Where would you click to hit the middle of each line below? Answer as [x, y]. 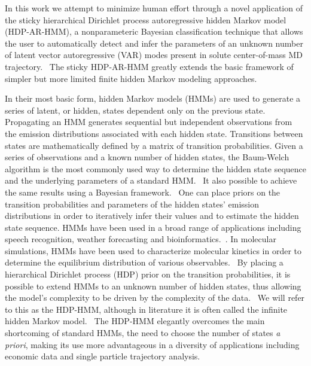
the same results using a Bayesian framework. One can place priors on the [143, 192]
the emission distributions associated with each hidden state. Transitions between [154, 133]
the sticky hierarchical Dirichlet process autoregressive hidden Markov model [146, 19]
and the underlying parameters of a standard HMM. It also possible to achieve [151, 180]
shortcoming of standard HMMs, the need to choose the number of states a [143, 333]
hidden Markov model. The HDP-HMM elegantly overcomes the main [135, 321]
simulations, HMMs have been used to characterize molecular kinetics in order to [153, 250]
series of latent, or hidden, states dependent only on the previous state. [135, 110]
